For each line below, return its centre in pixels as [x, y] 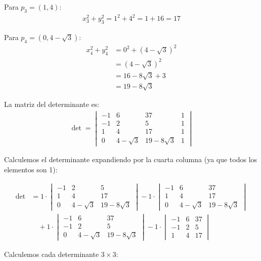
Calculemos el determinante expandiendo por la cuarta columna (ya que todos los [131, 159]
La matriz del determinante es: [52, 104]
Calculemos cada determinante [52, 254]
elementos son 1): [31, 169]
